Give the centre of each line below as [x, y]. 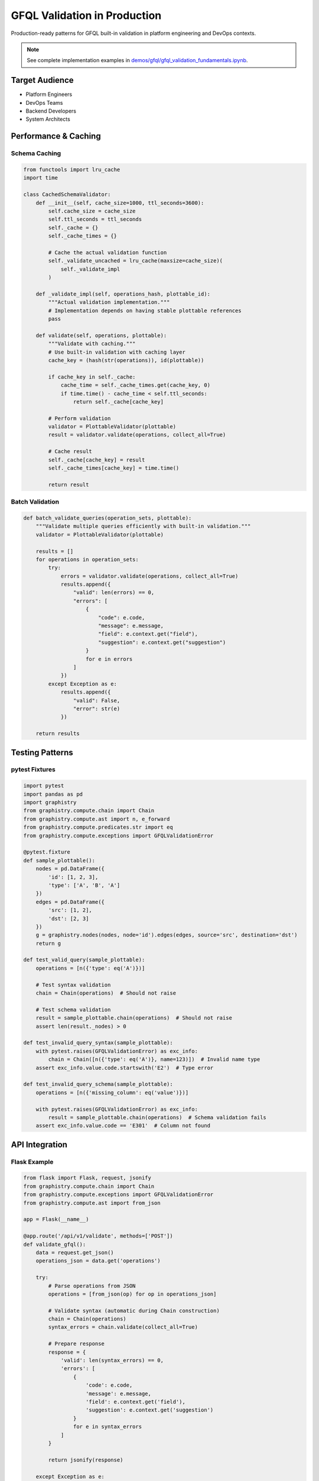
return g [48, 943]
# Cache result [70, 451]
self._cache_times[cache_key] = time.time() [114, 468]
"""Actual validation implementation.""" [109, 302]
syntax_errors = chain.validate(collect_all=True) [123, 1327]
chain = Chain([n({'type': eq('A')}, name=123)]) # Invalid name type [154, 1060]
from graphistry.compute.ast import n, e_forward [97, 819]
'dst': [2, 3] [69, 919]
